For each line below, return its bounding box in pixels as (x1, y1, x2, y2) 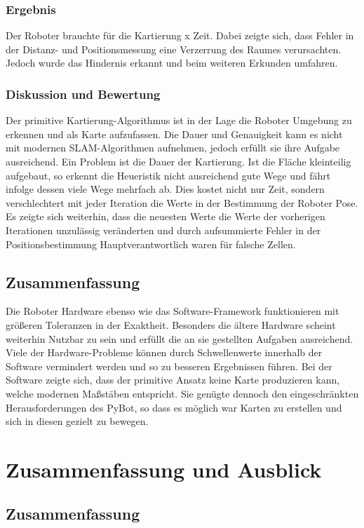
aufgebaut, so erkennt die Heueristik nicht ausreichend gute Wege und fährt (6, 168, 331, 182)
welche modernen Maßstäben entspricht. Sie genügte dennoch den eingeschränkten (6, 386, 359, 400)
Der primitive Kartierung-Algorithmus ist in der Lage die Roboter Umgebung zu (6, 113, 352, 128)
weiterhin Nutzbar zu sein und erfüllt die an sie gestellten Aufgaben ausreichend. (6, 331, 353, 346)
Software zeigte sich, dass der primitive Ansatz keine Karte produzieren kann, (6, 372, 340, 387)
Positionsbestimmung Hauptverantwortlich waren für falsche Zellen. (6, 236, 296, 251)
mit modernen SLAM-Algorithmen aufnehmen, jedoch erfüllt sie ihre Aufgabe (6, 140, 340, 155)
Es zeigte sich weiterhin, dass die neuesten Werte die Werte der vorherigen (6, 209, 325, 224)
